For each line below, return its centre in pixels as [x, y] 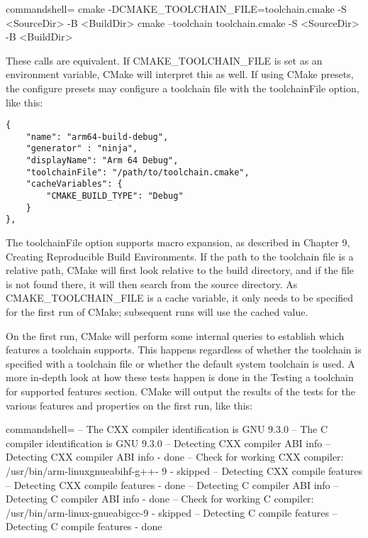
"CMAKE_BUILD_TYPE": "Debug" [115, 196]
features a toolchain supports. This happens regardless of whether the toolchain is [184, 350]
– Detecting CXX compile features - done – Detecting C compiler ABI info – [172, 484]
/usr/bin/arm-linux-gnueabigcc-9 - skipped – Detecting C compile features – [172, 512]
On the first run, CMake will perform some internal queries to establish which [175, 335]
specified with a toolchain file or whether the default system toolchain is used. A [180, 363]
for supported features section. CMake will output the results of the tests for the [181, 391]
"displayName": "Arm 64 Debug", [102, 161]
